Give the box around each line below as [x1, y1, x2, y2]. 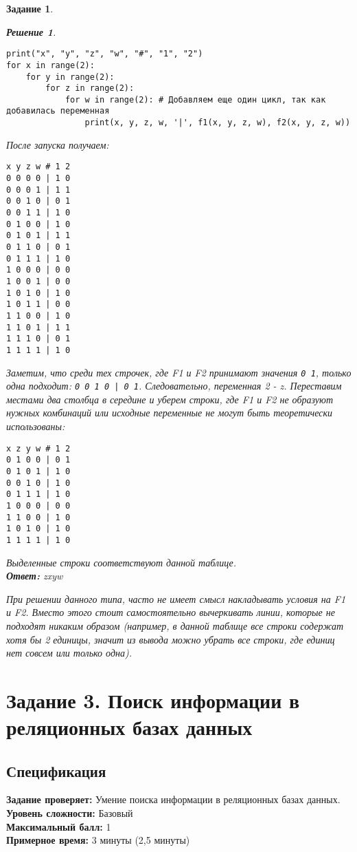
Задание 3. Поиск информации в [6, 685, 300, 714]
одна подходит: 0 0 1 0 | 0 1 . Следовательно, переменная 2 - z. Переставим [6, 379, 342, 393]
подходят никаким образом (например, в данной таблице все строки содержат [6, 618, 344, 632]
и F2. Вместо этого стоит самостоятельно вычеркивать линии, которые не [6, 605, 335, 619]
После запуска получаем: [6, 137, 109, 151]
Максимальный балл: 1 [6, 819, 111, 833]
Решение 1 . [6, 24, 56, 39]
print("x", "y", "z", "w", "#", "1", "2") [6, 49, 203, 59]
